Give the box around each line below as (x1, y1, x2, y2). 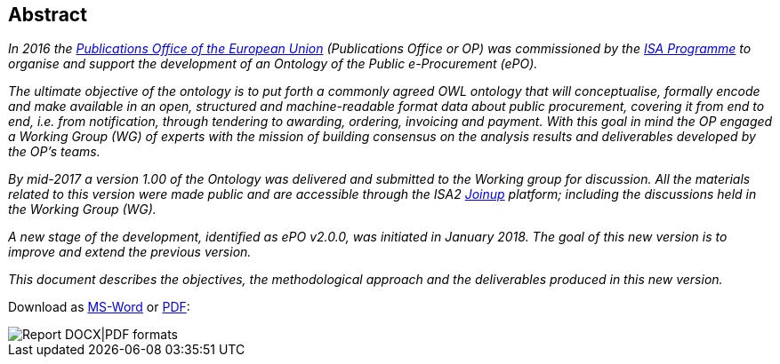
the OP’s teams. (8, 144, 101, 160)
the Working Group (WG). (8, 202, 157, 218)
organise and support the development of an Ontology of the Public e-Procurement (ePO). (8, 56, 538, 72)
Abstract (8, 4, 87, 26)
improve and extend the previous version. (8, 244, 252, 260)
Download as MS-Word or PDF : (8, 299, 190, 315)
